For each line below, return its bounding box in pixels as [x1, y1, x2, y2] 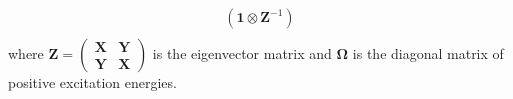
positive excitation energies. [8, 72, 177, 93]
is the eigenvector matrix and [152, 43, 332, 64]
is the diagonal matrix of [352, 43, 504, 64]
